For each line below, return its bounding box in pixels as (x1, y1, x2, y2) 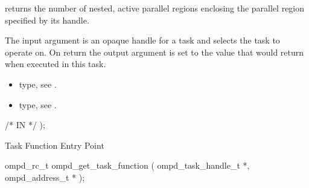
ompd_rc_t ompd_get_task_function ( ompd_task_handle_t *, (5, 159, 250, 172)
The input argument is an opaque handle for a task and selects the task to (5, 34, 280, 47)
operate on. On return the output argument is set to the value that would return (5, 45, 304, 58)
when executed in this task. (5, 57, 106, 70)
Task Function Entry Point (5, 138, 104, 151)
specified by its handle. (5, 13, 89, 26)
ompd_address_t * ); (5, 170, 85, 183)
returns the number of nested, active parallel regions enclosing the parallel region (5, 2, 305, 14)
